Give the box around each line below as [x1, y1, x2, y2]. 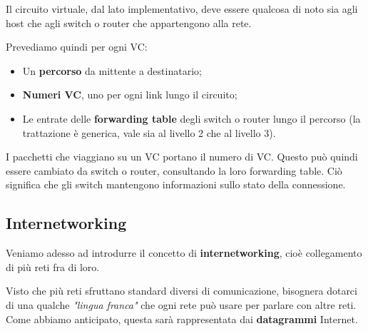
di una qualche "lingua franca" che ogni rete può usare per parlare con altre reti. [6, 297, 357, 312]
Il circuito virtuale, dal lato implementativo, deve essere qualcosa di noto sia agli [6, 1, 358, 16]
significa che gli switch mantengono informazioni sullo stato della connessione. [6, 177, 346, 192]
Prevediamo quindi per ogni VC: [6, 39, 148, 54]
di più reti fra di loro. [6, 259, 100, 274]
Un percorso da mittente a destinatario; [22, 63, 202, 78]
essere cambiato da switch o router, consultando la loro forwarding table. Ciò [6, 163, 342, 178]
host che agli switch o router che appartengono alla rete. [6, 15, 252, 30]
